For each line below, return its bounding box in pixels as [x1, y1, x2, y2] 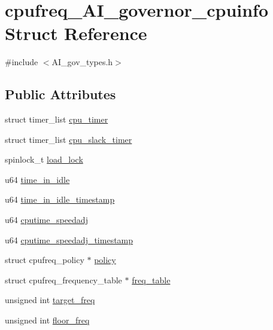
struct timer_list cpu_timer [5, 113, 108, 126]
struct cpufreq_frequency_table [5, 273, 122, 286]
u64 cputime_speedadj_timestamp [5, 233, 134, 246]
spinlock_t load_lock [5, 153, 83, 166]
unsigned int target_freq [5, 294, 95, 306]
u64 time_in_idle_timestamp [5, 193, 115, 206]
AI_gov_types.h [51, 56, 113, 68]
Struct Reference [5, 21, 147, 45]
